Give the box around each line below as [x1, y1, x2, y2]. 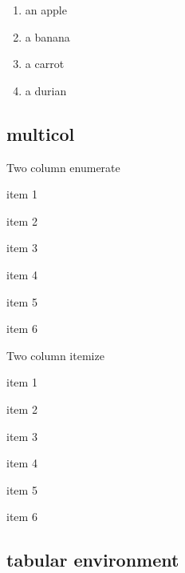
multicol [6, 121, 75, 146]
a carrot [25, 55, 65, 72]
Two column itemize [6, 347, 104, 363]
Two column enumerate [6, 158, 120, 175]
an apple [25, 2, 67, 18]
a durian [25, 82, 67, 98]
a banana [25, 28, 70, 45]
